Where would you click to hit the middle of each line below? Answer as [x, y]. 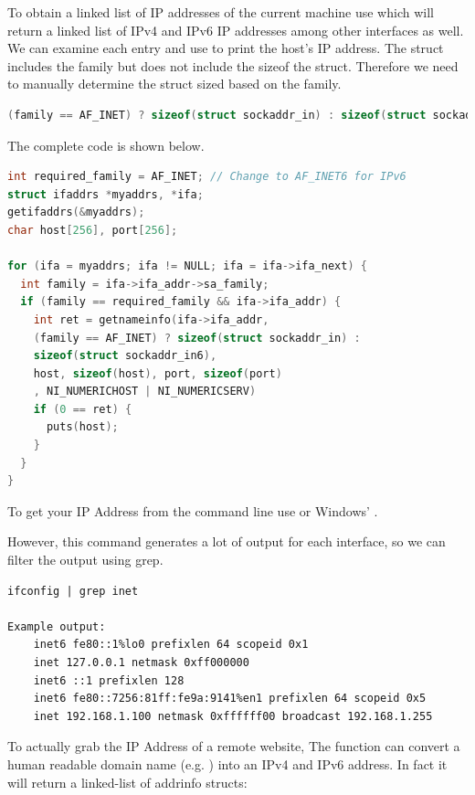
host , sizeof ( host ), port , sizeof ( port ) [158, 373]
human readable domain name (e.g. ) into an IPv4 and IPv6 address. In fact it [227, 763]
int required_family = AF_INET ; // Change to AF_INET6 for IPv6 [207, 177]
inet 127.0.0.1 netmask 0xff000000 [141, 662]
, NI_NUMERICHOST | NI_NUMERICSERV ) [145, 392]
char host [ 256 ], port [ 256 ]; [93, 230]
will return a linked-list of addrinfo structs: [127, 782]
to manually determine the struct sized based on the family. [174, 84]
